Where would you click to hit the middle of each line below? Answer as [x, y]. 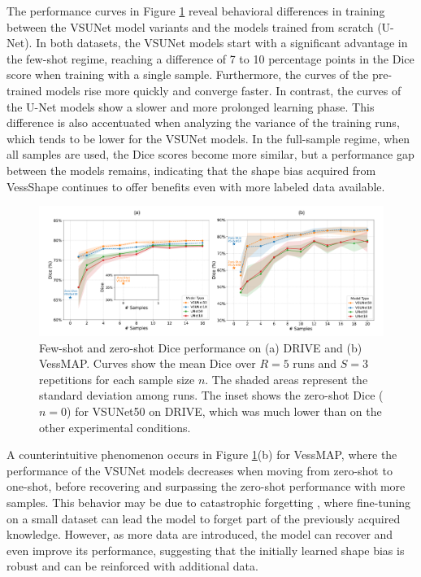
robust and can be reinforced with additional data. [132, 566]
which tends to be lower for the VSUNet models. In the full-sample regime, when [208, 138]
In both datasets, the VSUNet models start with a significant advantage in [222, 43]
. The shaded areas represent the [286, 379]
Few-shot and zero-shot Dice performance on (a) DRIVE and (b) [201, 347]
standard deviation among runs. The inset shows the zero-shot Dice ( [211, 395]
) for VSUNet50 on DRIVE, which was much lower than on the [224, 411]
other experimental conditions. [115, 427]
